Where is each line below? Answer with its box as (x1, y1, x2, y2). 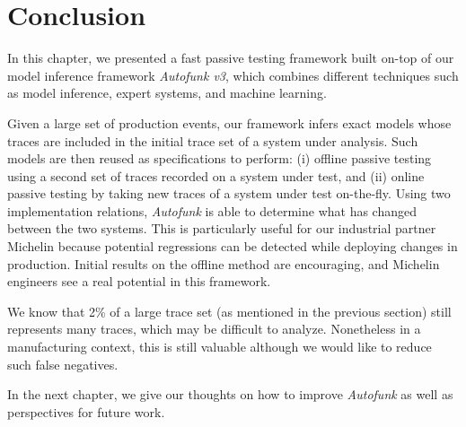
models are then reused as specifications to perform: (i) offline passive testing (7, 149, 432, 168)
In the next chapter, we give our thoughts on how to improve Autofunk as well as (7, 385, 453, 404)
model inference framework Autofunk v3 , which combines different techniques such (7, 65, 459, 84)
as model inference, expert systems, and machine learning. (7, 83, 327, 102)
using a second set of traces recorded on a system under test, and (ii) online (7, 166, 425, 185)
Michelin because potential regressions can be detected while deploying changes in (7, 237, 458, 256)
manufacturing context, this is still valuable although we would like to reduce (7, 337, 432, 356)
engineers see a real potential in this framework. (7, 272, 271, 291)
